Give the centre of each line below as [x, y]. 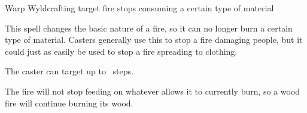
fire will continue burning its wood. [69, 103]
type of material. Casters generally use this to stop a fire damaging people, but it [154, 40]
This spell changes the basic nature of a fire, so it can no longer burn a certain [149, 28]
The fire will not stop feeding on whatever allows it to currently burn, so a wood [153, 91]
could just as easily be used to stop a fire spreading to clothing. [121, 51]
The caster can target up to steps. [69, 71]
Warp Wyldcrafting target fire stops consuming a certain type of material [139, 8]
